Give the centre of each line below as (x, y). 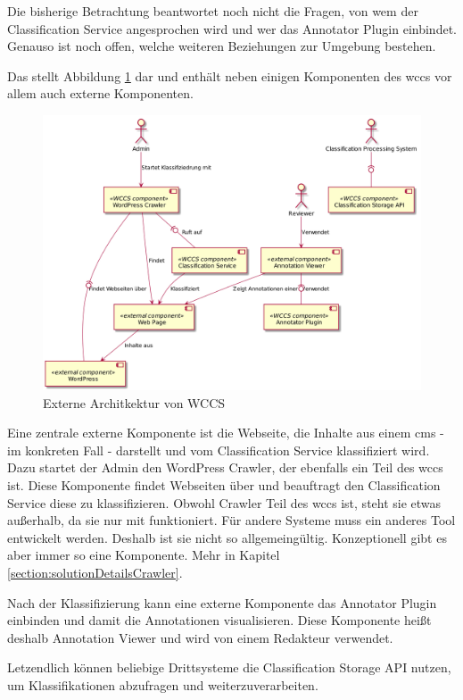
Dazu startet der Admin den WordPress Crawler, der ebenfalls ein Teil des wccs (225, 467)
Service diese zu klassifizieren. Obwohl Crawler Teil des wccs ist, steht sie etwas (224, 502)
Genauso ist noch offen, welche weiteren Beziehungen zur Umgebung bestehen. (222, 46)
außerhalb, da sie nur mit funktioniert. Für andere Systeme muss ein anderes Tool (231, 520)
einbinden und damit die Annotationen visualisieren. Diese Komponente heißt (219, 620)
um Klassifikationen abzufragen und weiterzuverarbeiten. (163, 684)
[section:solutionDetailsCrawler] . (95, 572)
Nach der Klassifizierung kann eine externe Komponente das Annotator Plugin (222, 602)
